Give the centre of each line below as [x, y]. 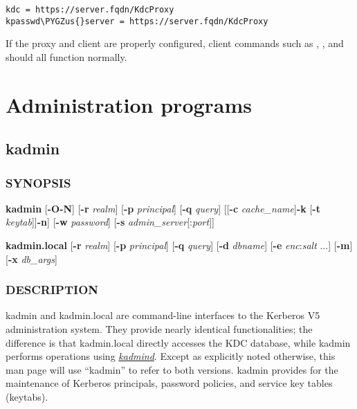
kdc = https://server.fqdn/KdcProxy [90, 10]
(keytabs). [27, 397]
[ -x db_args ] [31, 258]
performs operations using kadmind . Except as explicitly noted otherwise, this [171, 356]
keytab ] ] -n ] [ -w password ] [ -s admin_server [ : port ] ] [110, 222]
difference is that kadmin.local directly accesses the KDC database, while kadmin [178, 342]
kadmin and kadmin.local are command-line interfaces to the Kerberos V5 [163, 315]
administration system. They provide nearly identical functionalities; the [159, 329]
